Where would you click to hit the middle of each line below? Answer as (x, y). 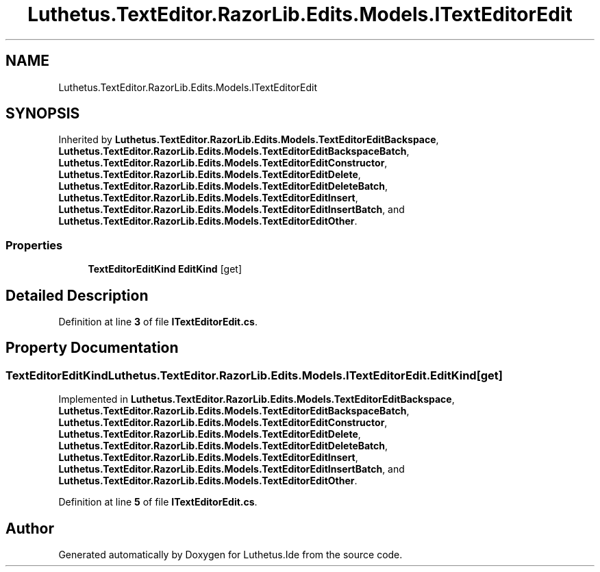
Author (30, 528)
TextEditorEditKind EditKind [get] (165, 269)
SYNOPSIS (43, 114)
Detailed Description (77, 295)
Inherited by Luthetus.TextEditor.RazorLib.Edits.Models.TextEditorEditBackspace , (249, 140)
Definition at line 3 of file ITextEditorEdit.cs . (158, 322)
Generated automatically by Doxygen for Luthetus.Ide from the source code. (230, 555)
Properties (34, 245)
